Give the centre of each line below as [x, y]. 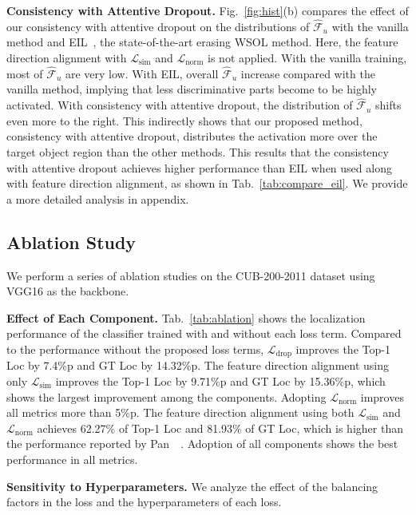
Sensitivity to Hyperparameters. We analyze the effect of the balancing [192, 486]
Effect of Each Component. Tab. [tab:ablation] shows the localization [186, 317]
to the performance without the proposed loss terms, [135, 349]
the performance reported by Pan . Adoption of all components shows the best [202, 444]
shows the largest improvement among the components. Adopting [166, 396]
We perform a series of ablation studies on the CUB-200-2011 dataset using [191, 275]
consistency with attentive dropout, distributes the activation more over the [192, 136]
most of [25, 73]
